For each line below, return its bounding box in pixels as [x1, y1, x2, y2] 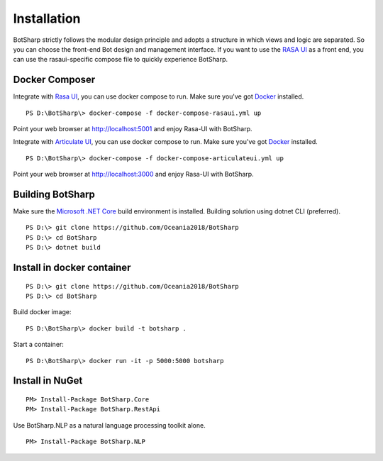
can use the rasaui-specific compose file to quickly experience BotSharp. [13, 55, 228, 64]
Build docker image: [13, 308, 72, 316]
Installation [13, 11, 81, 26]
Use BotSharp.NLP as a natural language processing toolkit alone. [13, 421, 206, 429]
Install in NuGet [13, 374, 83, 387]
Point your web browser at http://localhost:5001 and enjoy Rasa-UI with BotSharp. [13, 125, 252, 133]
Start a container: [13, 340, 64, 349]
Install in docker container [13, 262, 131, 274]
